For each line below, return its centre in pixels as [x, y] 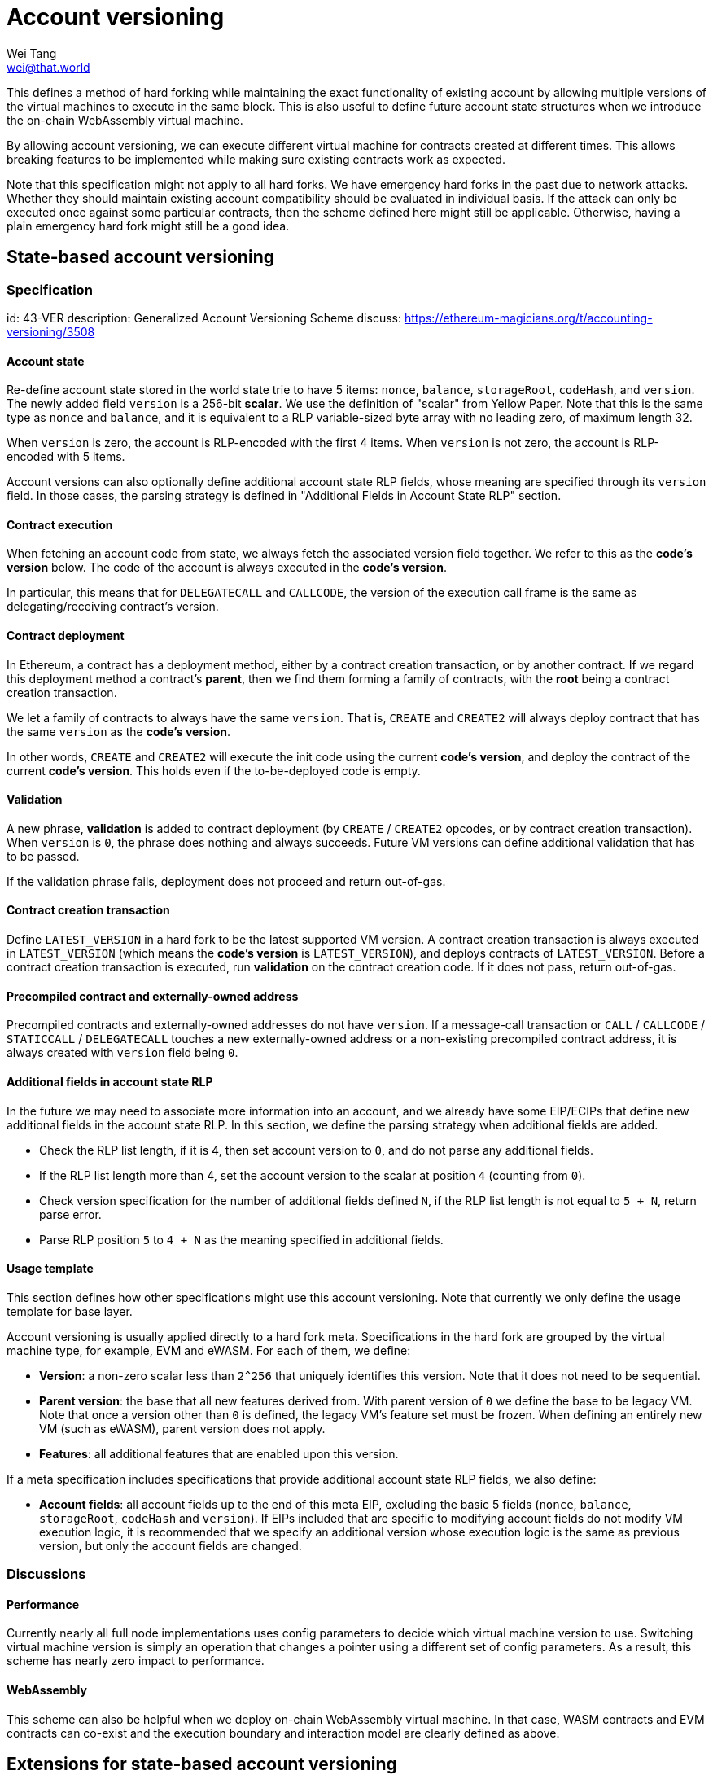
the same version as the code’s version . [119, 731]
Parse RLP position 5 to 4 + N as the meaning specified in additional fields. [241, 1239]
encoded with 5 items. [66, 457]
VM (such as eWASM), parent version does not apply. [182, 1428]
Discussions [46, 1574]
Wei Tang [32, 53]
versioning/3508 [51, 331]
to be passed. [43, 856]
